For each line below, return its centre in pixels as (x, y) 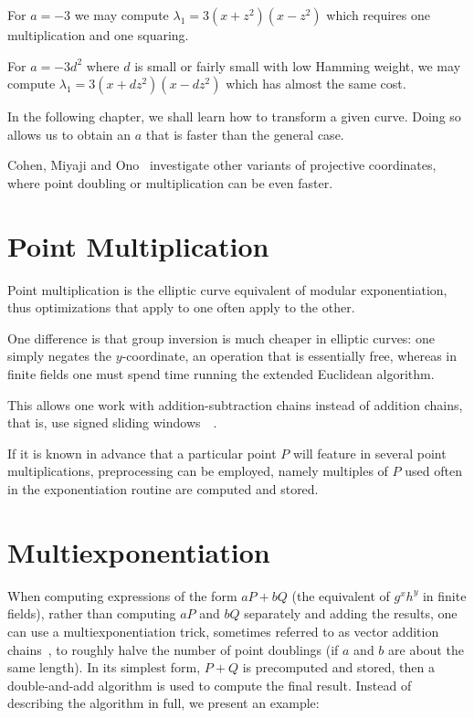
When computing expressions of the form (122, 595)
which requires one (378, 15)
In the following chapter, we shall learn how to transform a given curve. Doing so (234, 116)
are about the (426, 649)
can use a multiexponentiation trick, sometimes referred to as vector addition (223, 631)
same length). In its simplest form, (104, 667)
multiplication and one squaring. (98, 35)
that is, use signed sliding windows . (112, 422)
